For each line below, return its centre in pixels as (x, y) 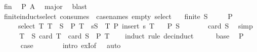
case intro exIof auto (71, 45)
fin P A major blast (46, 6)
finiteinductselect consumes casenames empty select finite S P (118, 16)
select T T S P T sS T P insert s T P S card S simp (135, 26)
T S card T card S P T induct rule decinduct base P (132, 35)
